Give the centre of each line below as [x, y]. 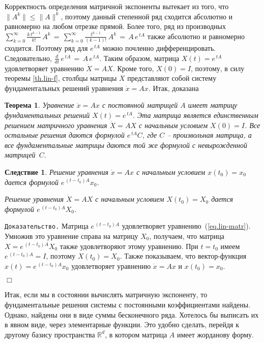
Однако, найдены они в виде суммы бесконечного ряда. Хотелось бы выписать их [132, 314]
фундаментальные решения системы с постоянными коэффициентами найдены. [128, 304]
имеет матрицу [213, 105]
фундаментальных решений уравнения [64, 88]
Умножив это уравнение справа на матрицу [71, 236]
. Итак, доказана [173, 88]
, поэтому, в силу [218, 68]
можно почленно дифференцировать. [159, 48]
